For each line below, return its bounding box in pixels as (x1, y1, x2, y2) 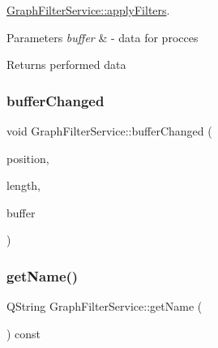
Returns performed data (6, 56, 126, 73)
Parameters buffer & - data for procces (6, 28, 199, 45)
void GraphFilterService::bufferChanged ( (6, 122, 212, 139)
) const (6, 324, 41, 342)
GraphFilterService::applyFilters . (6, 2, 170, 18)
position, (6, 149, 49, 166)
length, (6, 177, 41, 194)
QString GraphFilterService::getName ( (6, 298, 203, 315)
